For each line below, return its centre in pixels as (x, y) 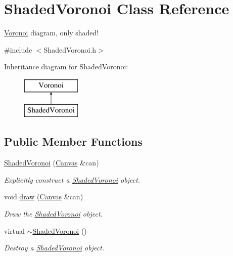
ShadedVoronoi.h (70, 49)
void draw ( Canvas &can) (44, 197)
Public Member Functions (73, 141)
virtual (14, 230)
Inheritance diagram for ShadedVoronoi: (66, 67)
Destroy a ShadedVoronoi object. (54, 248)
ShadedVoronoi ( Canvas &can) (52, 163)
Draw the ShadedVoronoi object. (53, 214)
